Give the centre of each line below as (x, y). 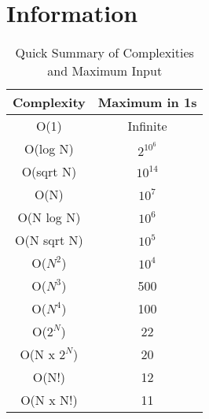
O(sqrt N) (49, 172)
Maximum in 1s (147, 102)
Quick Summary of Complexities (104, 53)
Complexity (49, 102)
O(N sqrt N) (49, 240)
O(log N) (49, 149)
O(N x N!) (49, 400)
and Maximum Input (105, 71)
